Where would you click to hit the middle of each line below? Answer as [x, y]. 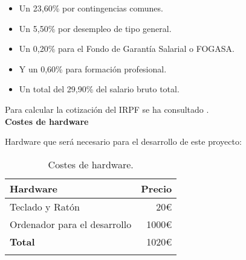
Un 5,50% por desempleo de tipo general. [95, 28]
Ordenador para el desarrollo [71, 224]
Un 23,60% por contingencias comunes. [91, 8]
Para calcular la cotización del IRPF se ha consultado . [107, 109]
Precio [157, 188]
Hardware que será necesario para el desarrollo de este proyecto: [123, 141]
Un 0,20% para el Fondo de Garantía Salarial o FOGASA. [127, 49]
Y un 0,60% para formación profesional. [93, 68]
